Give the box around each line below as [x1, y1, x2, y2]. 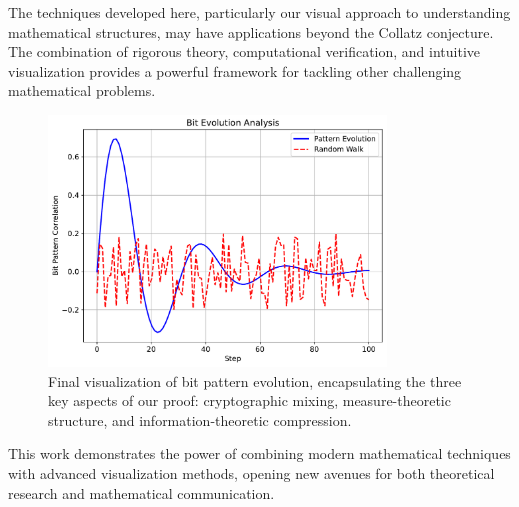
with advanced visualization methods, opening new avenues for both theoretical [8, 463, 495, 483]
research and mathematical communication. [8, 482, 275, 503]
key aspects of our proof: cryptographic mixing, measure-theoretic [48, 390, 451, 411]
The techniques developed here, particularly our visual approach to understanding [8, 2, 511, 22]
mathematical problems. [8, 80, 156, 101]
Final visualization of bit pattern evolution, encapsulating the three [48, 370, 462, 391]
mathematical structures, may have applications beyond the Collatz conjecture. [8, 21, 494, 42]
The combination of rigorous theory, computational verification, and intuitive [8, 41, 481, 62]
